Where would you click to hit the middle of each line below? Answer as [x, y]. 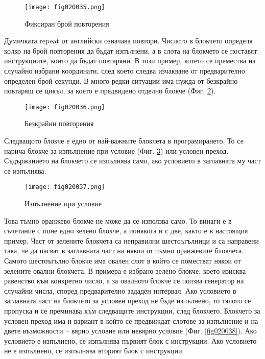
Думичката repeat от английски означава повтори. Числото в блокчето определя [128, 41]
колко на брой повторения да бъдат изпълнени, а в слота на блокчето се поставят [131, 50]
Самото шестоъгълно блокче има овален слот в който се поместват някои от [123, 261]
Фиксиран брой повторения [67, 23]
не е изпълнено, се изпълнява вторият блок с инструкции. [94, 351]
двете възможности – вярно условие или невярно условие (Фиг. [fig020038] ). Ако [130, 331]
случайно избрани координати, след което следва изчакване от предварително [125, 71]
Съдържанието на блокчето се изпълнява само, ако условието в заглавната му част [132, 161]
